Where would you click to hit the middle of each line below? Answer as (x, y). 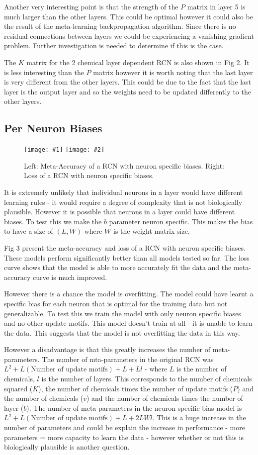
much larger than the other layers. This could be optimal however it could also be (129, 16)
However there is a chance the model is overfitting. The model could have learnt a (129, 294)
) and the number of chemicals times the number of (165, 398)
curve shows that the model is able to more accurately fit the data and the (118, 267)
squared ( (18, 388)
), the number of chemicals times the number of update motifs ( (136, 388)
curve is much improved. (70, 277)
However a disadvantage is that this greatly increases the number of (107, 349)
